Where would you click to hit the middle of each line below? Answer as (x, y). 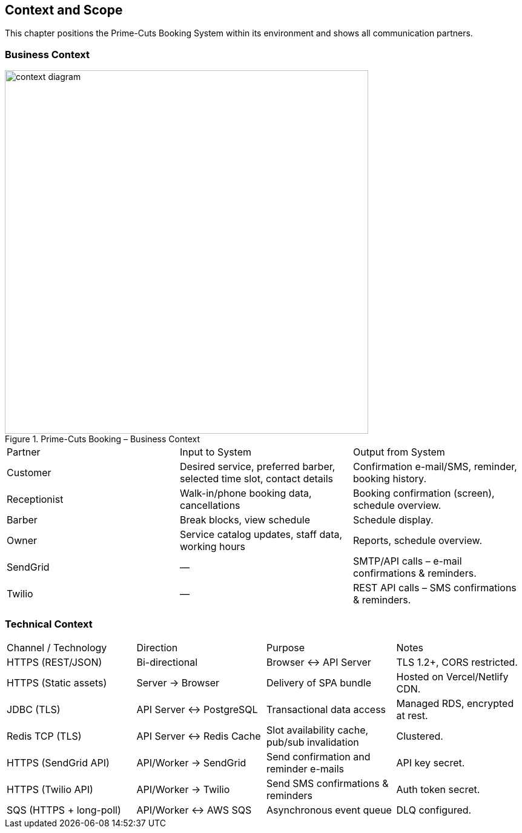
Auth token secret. (438, 789)
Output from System (399, 452)
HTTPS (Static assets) (57, 682)
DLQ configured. (434, 810)
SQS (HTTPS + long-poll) (64, 810)
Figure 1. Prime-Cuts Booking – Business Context (103, 439)
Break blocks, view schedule (245, 520)
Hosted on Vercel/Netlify (452, 676)
